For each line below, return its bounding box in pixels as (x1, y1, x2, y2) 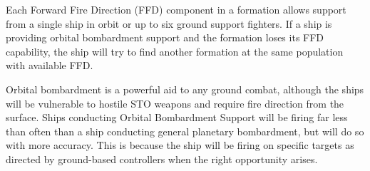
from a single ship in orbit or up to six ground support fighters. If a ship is (6, 16, 332, 31)
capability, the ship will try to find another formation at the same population (6, 43, 344, 58)
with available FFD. (6, 58, 93, 73)
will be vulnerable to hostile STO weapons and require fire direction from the (6, 95, 344, 110)
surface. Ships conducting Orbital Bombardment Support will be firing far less (6, 110, 348, 125)
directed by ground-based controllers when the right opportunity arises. (6, 151, 318, 166)
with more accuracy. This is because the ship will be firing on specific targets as (6, 138, 354, 152)
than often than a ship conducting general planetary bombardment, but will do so (6, 123, 364, 138)
